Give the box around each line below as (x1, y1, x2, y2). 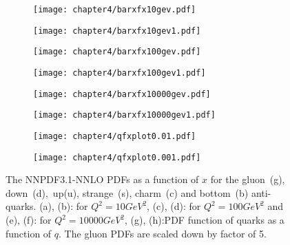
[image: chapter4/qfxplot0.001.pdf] (33, 152, 201, 162)
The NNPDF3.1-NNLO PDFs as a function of (6, 172, 199, 187)
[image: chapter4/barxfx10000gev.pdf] (33, 89, 211, 99)
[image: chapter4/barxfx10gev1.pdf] (33, 25, 201, 36)
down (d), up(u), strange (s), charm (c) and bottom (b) (6, 185, 249, 200)
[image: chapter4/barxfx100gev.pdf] (33, 47, 201, 57)
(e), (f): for (6, 213, 52, 227)
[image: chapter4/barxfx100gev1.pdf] (33, 67, 206, 78)
